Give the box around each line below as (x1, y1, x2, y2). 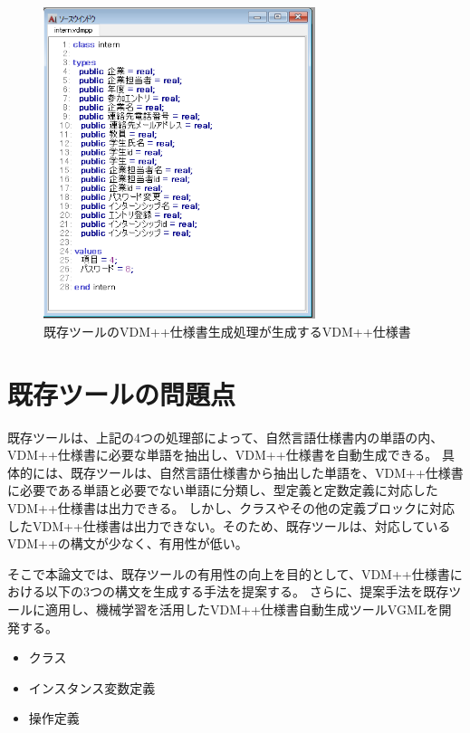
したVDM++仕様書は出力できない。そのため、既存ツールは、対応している (7, 516, 451, 535)
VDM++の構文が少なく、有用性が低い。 (7, 534, 248, 553)
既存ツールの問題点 (7, 375, 236, 412)
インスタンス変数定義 (28, 678, 156, 697)
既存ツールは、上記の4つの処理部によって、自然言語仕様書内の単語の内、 (7, 427, 444, 446)
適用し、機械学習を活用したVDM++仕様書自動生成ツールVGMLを (44, 600, 439, 619)
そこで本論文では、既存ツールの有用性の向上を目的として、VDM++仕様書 (7, 564, 450, 583)
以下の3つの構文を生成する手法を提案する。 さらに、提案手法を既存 (44, 582, 449, 601)
